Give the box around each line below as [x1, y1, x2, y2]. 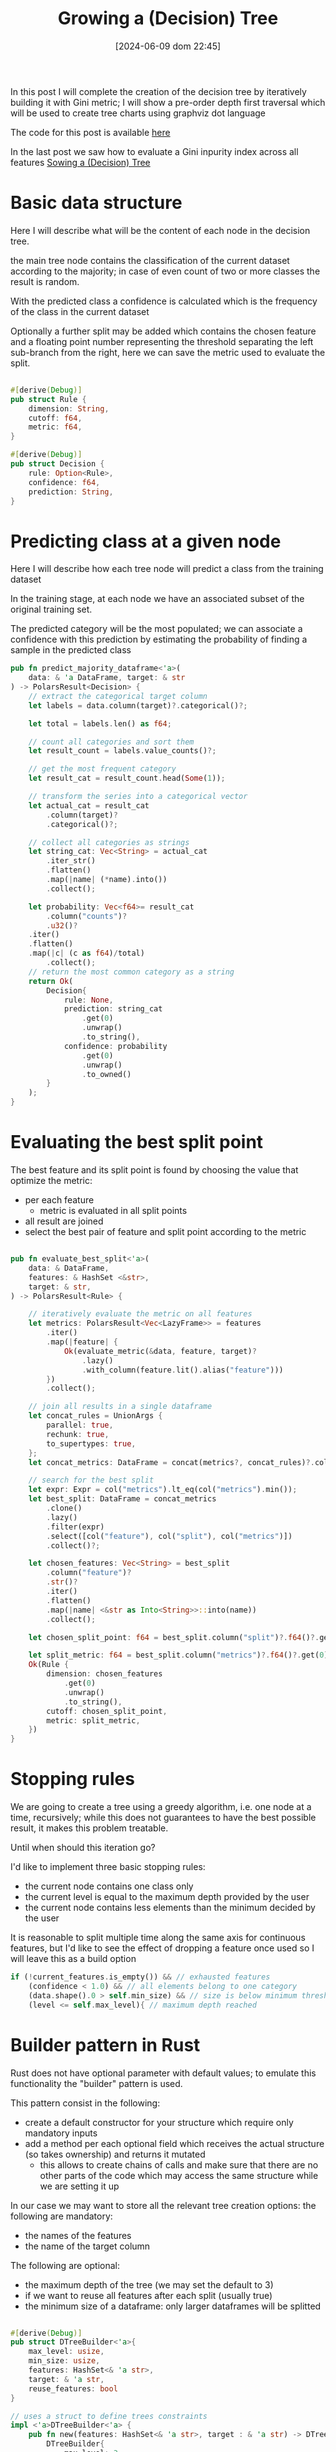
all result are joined [24, 1215, 104, 1227]
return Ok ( [28, 976, 74, 986]
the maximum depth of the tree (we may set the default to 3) [24, 2278, 274, 2291]
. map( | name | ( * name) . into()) [46, 875, 168, 885]
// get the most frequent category [28, 764, 177, 774]
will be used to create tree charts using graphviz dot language [10, 107, 266, 119]
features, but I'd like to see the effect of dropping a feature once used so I [10, 1942, 315, 1954]
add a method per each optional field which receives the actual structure [24, 2137, 325, 2149]
